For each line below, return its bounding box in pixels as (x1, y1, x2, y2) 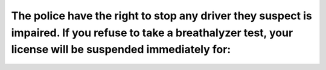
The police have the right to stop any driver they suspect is (11, 9, 312, 22)
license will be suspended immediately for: (11, 43, 231, 57)
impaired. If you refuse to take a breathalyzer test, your (11, 26, 293, 39)
